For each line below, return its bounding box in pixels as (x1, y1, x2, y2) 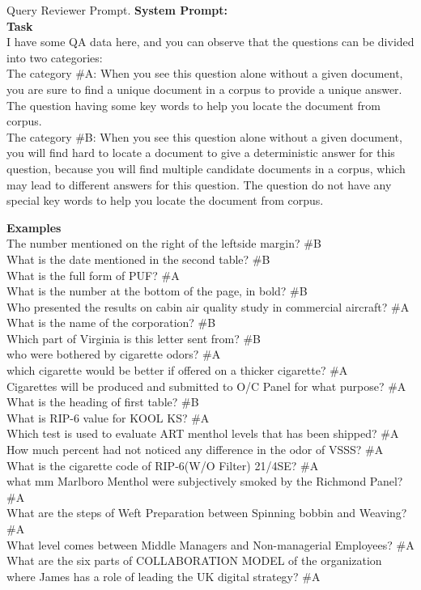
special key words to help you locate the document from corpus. (6, 192, 324, 209)
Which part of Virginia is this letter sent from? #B (6, 329, 262, 346)
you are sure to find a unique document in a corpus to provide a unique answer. (6, 80, 402, 97)
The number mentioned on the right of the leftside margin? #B (6, 235, 321, 252)
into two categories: (6, 49, 103, 66)
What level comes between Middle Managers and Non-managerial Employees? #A (6, 536, 415, 553)
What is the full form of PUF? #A (6, 266, 180, 283)
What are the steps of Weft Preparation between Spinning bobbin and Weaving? (6, 504, 407, 521)
